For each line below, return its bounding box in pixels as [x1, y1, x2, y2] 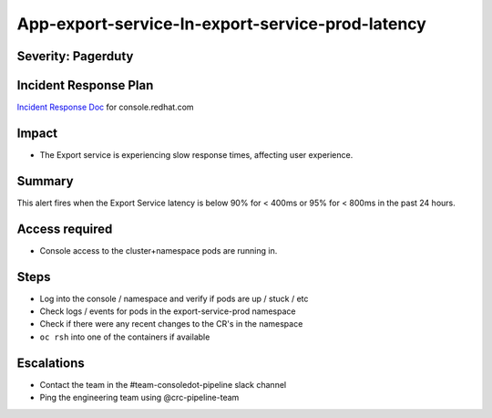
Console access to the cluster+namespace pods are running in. [39, 245, 278, 256]
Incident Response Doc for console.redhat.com [16, 101, 195, 113]
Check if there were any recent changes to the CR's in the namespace [39, 319, 303, 329]
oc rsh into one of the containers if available [39, 331, 210, 342]
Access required [16, 221, 113, 236]
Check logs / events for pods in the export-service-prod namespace [39, 306, 296, 317]
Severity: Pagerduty [16, 48, 134, 64]
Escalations [16, 355, 86, 371]
